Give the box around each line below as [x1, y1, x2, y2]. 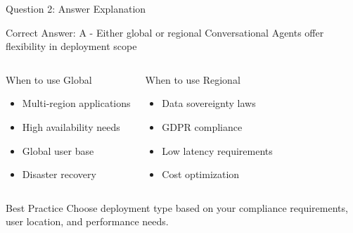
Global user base [22, 143, 94, 158]
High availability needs [22, 119, 120, 134]
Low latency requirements [162, 143, 273, 158]
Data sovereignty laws [162, 96, 256, 111]
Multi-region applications [22, 96, 131, 111]
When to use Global [6, 72, 92, 87]
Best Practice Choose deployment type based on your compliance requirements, [6, 200, 348, 215]
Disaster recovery [22, 167, 96, 182]
